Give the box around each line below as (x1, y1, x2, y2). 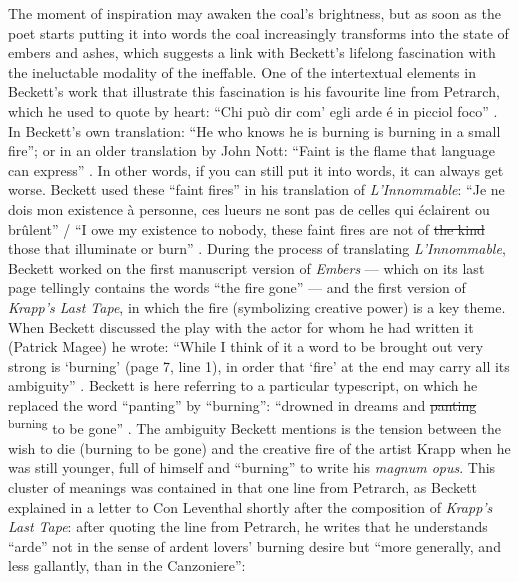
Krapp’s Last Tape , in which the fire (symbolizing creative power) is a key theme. (8, 296, 506, 317)
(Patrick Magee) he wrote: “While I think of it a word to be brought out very (8, 336, 484, 357)
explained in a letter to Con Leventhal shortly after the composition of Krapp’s (8, 496, 493, 517)
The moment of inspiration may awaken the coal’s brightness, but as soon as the (8, 3, 501, 23)
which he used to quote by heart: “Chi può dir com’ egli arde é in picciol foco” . (8, 100, 498, 121)
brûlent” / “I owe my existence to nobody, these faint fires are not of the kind (8, 218, 485, 239)
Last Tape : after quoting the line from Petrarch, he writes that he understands (8, 516, 488, 537)
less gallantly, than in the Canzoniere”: (8, 555, 246, 576)
